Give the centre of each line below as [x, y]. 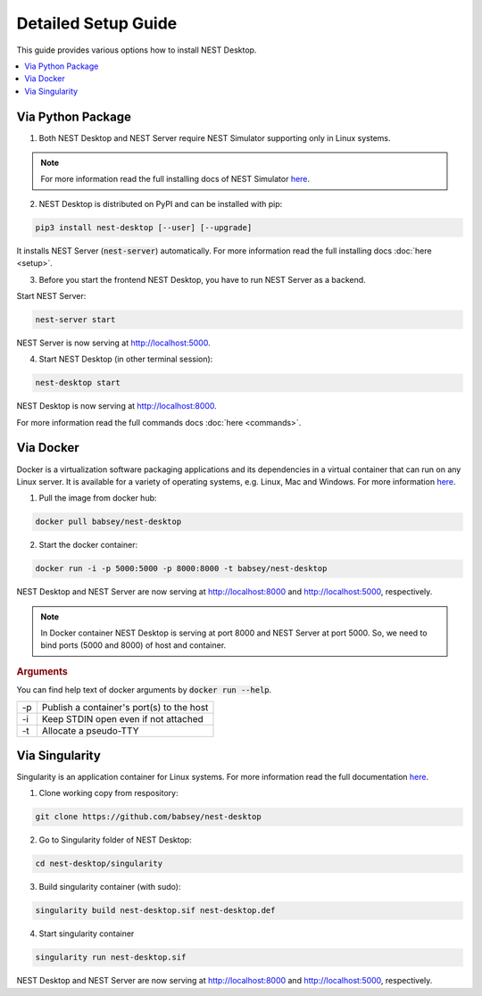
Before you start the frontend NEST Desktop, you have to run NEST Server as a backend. [202, 279]
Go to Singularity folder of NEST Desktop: [115, 840]
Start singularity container [87, 934]
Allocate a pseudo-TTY [90, 730]
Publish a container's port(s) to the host [125, 707]
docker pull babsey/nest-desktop [108, 522]
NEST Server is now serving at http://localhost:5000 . [113, 343]
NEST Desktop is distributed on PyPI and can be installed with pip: [161, 203]
